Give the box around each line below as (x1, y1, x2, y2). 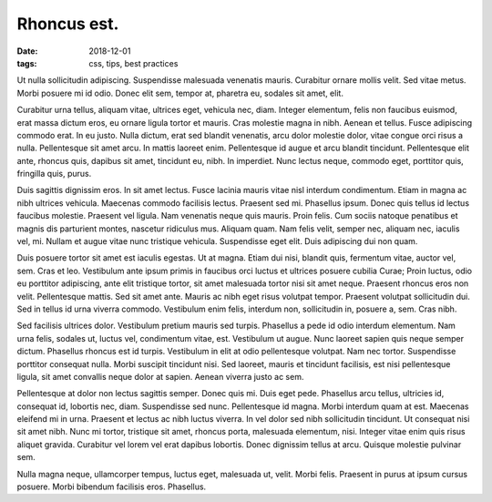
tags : (16, 57, 37, 68)
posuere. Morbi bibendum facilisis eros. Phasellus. (16, 481, 207, 492)
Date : (16, 46, 38, 56)
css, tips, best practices (88, 57, 179, 68)
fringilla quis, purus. (16, 169, 92, 179)
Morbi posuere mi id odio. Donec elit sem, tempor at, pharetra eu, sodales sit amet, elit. (16, 87, 343, 98)
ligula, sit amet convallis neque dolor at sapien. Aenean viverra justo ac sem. (16, 371, 304, 382)
